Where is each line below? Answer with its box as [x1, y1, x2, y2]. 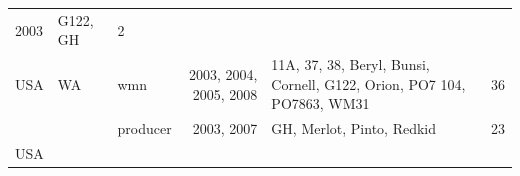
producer [117, 118, 172, 139]
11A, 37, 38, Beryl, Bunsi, [271, 54, 430, 75]
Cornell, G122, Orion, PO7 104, [271, 73, 466, 94]
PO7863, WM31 [271, 93, 370, 114]
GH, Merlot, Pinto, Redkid [271, 118, 437, 139]
